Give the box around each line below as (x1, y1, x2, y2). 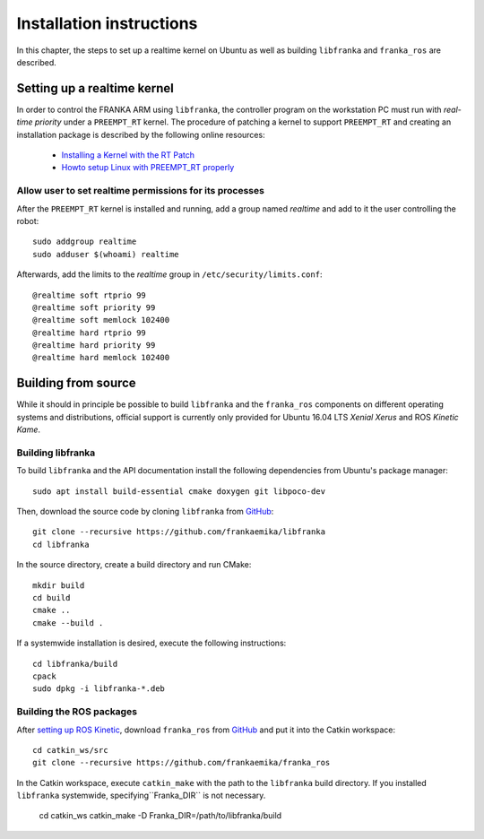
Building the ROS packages (16, 705, 138, 718)
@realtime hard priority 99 (32, 341, 156, 350)
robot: (16, 215, 39, 226)
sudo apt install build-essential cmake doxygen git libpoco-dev (32, 486, 326, 497)
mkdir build (32, 580, 85, 591)
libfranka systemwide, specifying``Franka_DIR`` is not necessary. (16, 790, 266, 801)
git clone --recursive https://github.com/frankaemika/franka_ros (32, 757, 331, 768)
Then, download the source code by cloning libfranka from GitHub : (16, 506, 274, 517)
